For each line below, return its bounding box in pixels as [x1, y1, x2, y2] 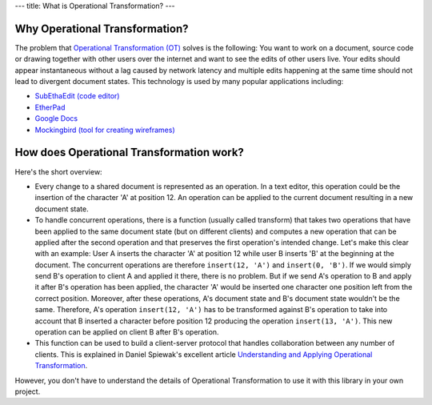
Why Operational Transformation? [14, 22, 189, 35]
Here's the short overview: [14, 166, 103, 176]
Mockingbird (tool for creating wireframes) [34, 125, 175, 134]
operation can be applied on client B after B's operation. [34, 327, 219, 337]
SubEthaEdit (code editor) [34, 91, 120, 101]
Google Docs [34, 114, 78, 123]
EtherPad [34, 102, 66, 112]
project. [14, 387, 41, 396]
